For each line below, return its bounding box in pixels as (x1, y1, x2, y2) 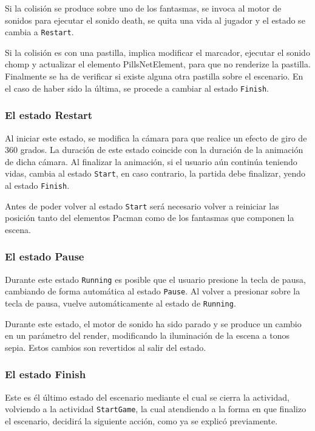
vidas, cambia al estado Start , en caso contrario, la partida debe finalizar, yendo (5, 167, 306, 180)
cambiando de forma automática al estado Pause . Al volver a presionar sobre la (5, 285, 300, 297)
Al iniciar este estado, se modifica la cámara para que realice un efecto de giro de (5, 131, 307, 144)
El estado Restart (5, 107, 93, 123)
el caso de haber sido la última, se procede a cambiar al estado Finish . (5, 81, 269, 94)
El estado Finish (5, 367, 86, 382)
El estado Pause (5, 249, 84, 264)
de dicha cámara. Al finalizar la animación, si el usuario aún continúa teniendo (5, 155, 297, 168)
